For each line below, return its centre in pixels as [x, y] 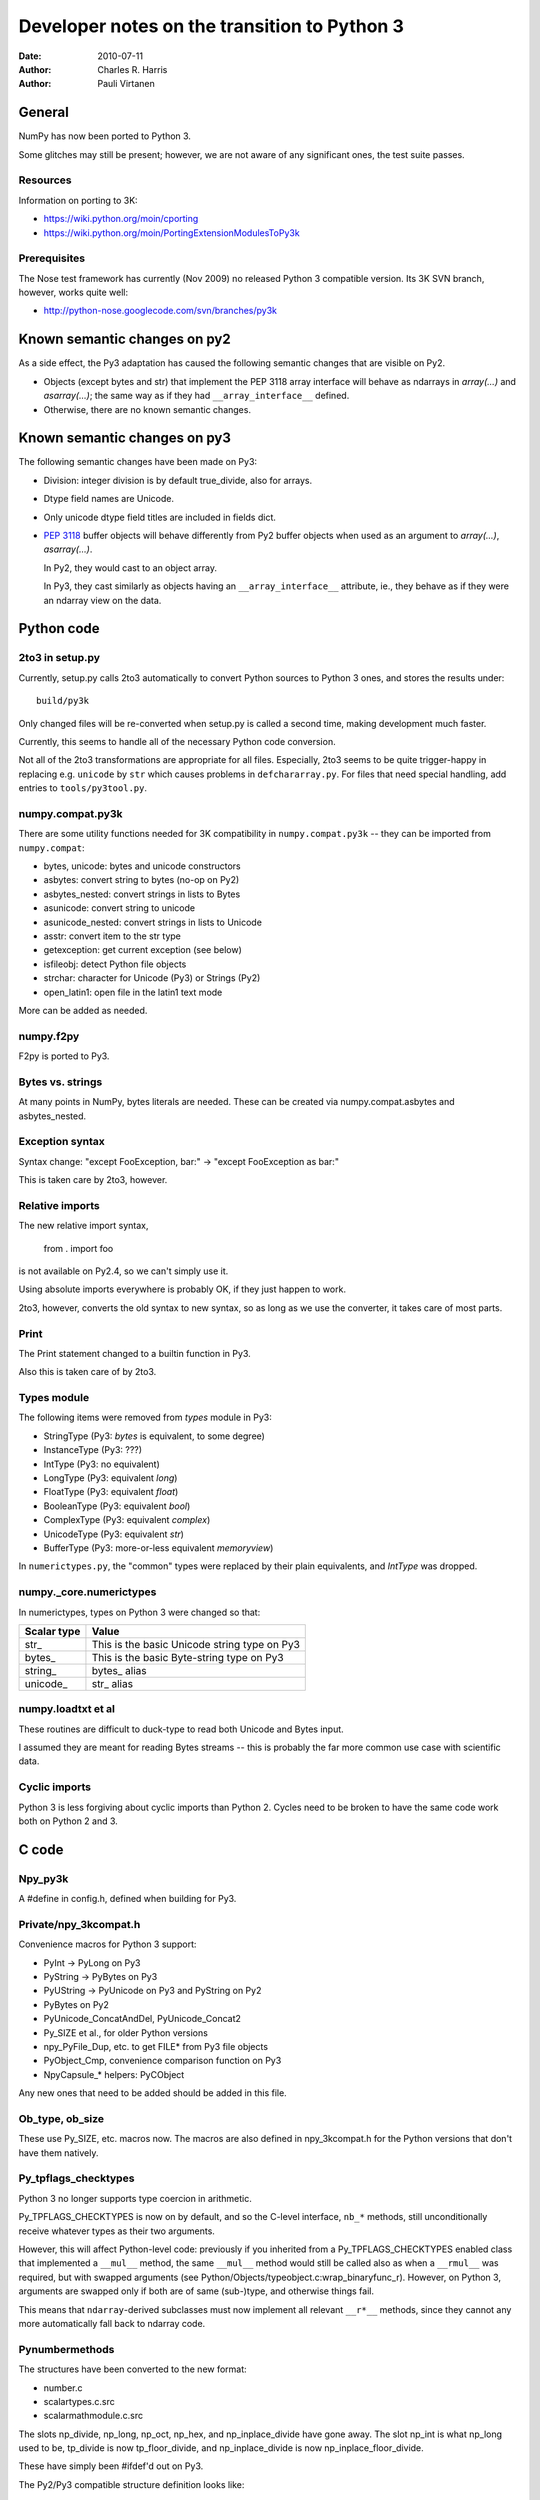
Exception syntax [61, 1142]
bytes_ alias [119, 1670]
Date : [30, 56]
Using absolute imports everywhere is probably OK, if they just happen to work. [182, 1289]
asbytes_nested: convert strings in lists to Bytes [142, 894]
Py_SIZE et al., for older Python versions [126, 2032]
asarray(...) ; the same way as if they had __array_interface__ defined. [196, 396]
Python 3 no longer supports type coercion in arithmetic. [135, 2198]
